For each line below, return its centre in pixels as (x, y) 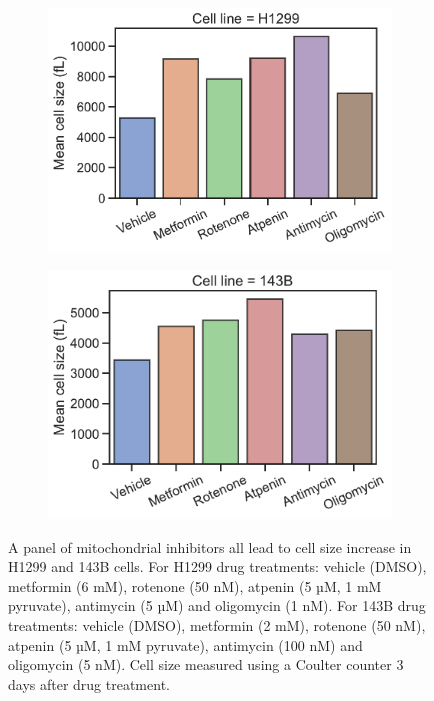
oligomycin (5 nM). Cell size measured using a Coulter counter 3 (206, 664)
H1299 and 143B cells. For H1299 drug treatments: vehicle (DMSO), (217, 566)
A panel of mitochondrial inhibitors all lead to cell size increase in (210, 546)
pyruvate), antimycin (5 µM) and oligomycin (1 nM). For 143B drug (217, 605)
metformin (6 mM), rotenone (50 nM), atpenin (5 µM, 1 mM (195, 585)
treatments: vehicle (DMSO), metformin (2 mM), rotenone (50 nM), (217, 625)
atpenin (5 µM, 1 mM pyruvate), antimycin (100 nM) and (185, 644)
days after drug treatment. (89, 683)
